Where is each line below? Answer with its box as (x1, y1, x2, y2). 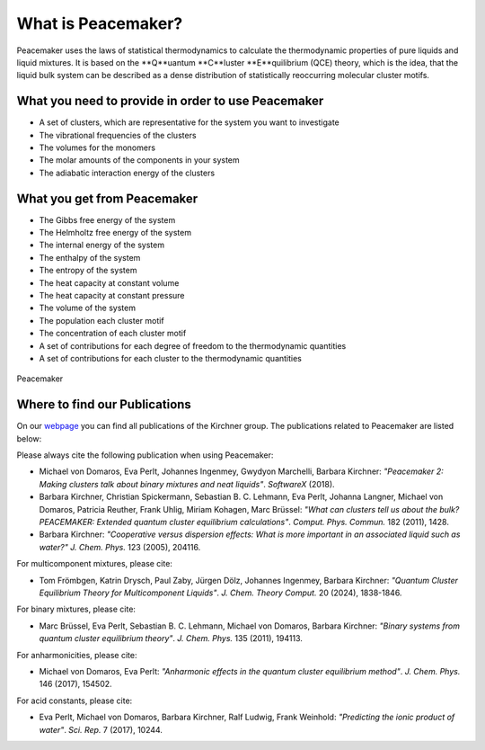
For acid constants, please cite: (16, 695, 133, 706)
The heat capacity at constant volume (39, 277, 180, 288)
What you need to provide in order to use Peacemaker (16, 94, 324, 109)
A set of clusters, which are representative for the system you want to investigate (39, 117, 340, 128)
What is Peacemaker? (16, 13, 183, 33)
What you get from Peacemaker (16, 191, 198, 206)
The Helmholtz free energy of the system (39, 228, 192, 238)
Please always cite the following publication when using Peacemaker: (16, 450, 274, 460)
